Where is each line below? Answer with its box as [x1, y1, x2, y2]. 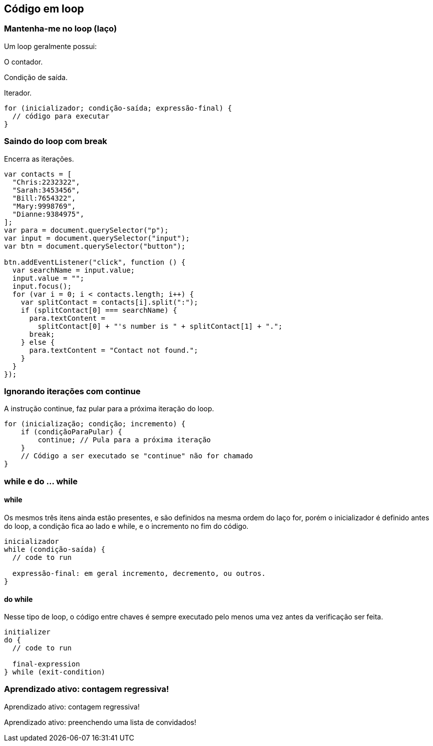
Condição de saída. [4, 73, 68, 82]
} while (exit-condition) [4, 668, 106, 676]
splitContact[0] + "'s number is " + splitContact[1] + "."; [38, 322, 283, 330]
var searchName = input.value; [12, 266, 135, 274]
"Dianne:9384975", [12, 210, 85, 218]
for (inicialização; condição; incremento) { [4, 420, 186, 428]
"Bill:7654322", [12, 194, 76, 202]
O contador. [4, 57, 43, 66]
